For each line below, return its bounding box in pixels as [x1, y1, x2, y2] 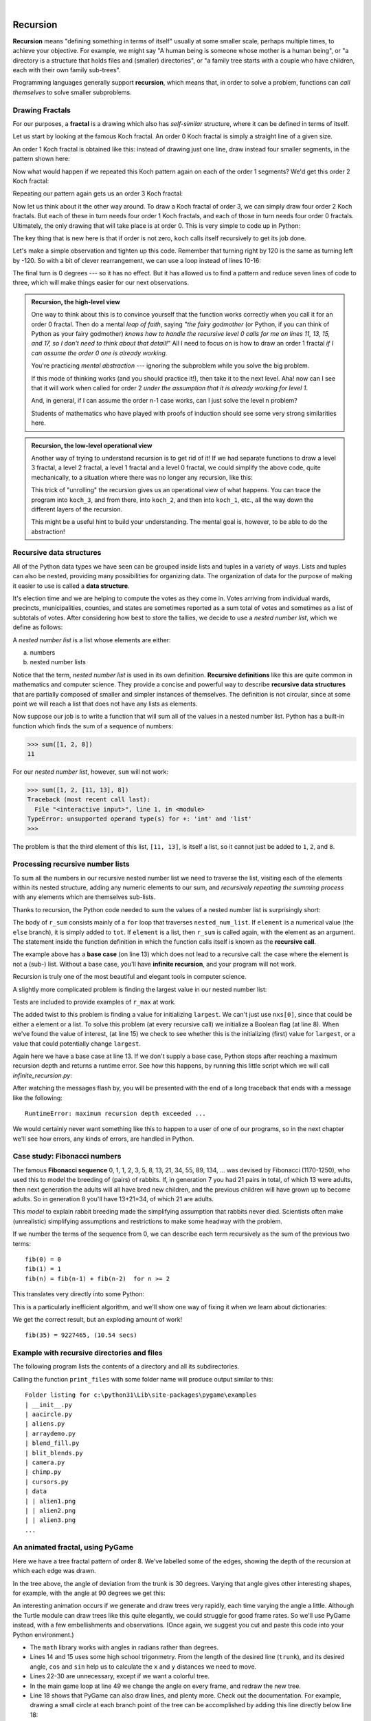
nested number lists [30, 658, 86, 666]
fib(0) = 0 [25, 1255, 62, 1263]
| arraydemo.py [25, 1429, 76, 1437]
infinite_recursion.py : [12, 1071, 72, 1079]
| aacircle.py [25, 1411, 72, 1418]
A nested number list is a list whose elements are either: [12, 635, 171, 644]
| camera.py [25, 1458, 65, 1466]
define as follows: [12, 623, 63, 631]
